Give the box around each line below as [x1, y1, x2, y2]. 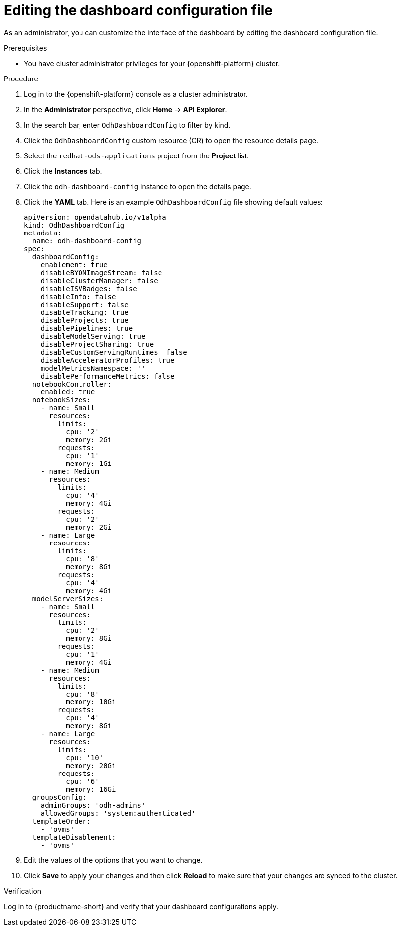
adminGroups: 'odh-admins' [40, 801, 146, 809]
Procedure [4, 74, 38, 83]
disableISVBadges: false [40, 284, 137, 293]
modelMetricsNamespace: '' [40, 364, 146, 372]
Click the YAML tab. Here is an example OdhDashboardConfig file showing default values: [24, 197, 323, 206]
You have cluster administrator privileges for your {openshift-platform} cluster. [24, 59, 280, 68]
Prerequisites [4, 43, 47, 52]
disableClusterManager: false [40, 276, 158, 285]
